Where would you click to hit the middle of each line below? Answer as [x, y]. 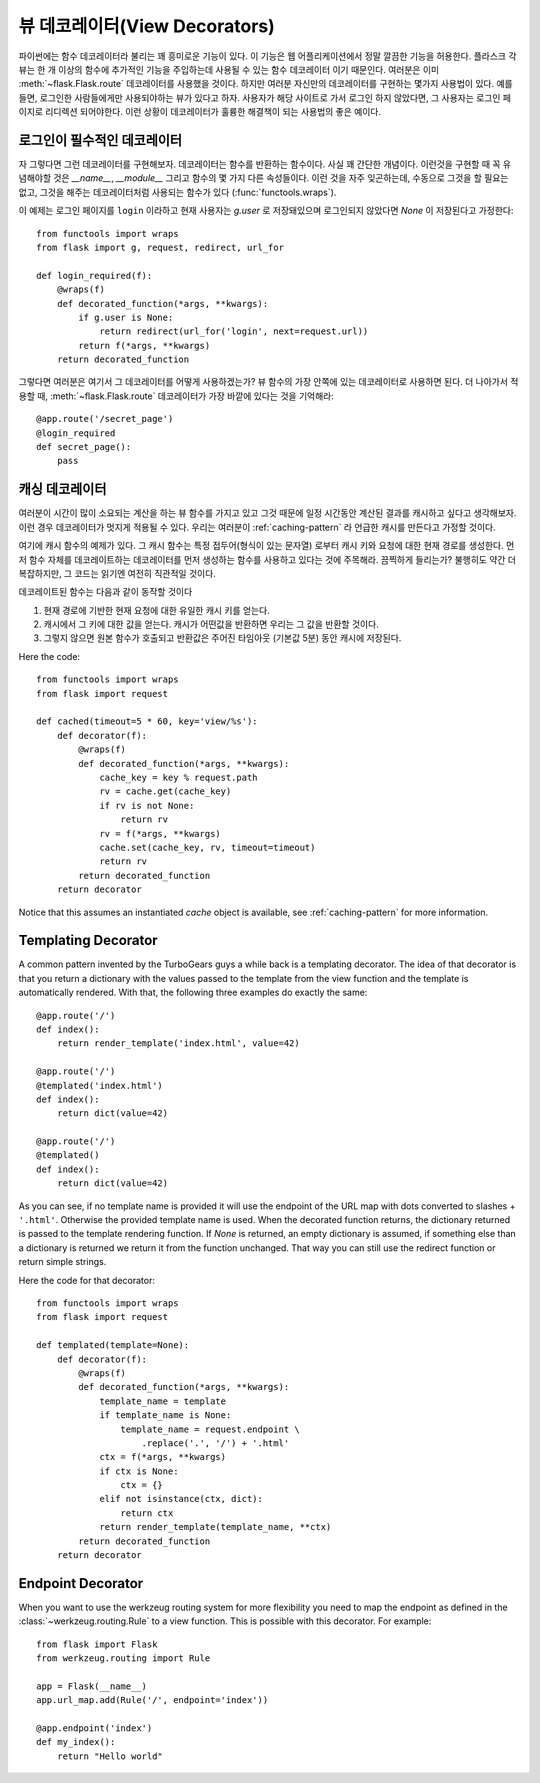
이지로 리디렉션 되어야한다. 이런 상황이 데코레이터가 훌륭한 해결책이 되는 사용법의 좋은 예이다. [200, 112]
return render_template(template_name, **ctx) [215, 1527]
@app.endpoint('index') [94, 1728]
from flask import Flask [97, 1644]
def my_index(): [76, 1742]
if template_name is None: [165, 1415]
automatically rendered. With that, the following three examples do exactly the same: [193, 992]
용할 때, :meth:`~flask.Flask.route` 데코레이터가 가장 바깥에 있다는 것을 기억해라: [176, 396]
